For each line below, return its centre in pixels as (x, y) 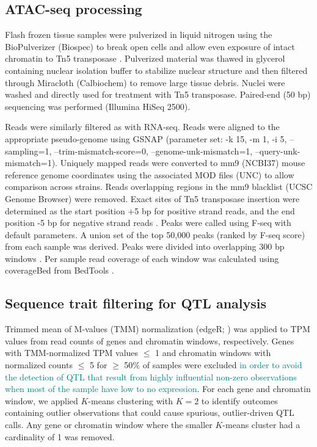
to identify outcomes (239, 400)
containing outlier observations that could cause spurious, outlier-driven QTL (150, 412)
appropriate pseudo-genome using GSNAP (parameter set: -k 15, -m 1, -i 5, (146, 138)
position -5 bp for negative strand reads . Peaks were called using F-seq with (148, 223)
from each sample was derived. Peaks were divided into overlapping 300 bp (145, 246)
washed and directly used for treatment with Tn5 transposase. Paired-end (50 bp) (158, 94)
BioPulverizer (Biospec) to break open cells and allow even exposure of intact (150, 46)
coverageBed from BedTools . (60, 270)
